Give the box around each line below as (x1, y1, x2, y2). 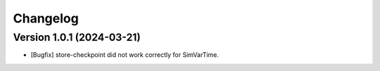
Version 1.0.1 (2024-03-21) (13, 31, 141, 44)
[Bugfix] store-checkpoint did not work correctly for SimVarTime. (30, 51, 220, 59)
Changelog (13, 11, 79, 26)
